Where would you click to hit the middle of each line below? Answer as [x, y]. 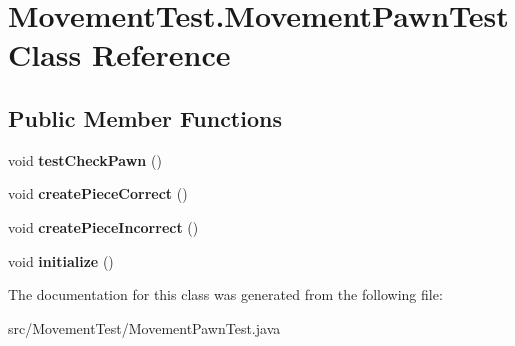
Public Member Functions [145, 117]
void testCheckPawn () [85, 159]
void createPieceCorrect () [98, 193]
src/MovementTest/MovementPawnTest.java [144, 327]
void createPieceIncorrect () [103, 226]
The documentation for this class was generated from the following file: [225, 294]
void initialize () [61, 260]
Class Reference [119, 54]
